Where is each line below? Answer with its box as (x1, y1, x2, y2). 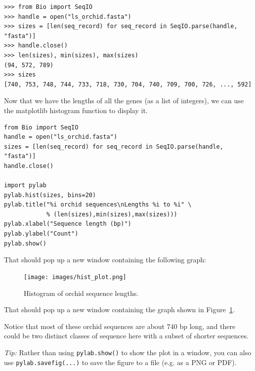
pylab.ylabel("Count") (4, 230, 79, 238)
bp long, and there (179, 321, 236, 331)
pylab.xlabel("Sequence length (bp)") (4, 220, 131, 228)
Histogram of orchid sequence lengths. (24, 288, 139, 298)
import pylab (4, 182, 46, 189)
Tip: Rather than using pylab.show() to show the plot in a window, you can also (4, 347, 252, 357)
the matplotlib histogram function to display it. (4, 105, 148, 115)
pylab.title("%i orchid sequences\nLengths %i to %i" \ (4, 201, 192, 208)
